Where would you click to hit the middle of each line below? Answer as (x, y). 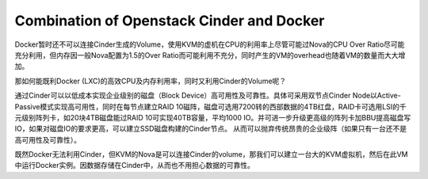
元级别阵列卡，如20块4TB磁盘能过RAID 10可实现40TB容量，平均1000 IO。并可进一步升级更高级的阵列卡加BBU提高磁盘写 (213, 117)
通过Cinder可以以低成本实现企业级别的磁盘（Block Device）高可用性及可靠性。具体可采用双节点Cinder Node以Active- (208, 96)
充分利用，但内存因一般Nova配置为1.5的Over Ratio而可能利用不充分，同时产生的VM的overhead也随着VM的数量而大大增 (210, 55)
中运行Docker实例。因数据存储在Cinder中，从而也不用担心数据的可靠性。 (135, 166)
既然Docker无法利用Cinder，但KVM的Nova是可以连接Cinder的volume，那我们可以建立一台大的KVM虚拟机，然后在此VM (211, 154)
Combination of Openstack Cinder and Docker (170, 21)
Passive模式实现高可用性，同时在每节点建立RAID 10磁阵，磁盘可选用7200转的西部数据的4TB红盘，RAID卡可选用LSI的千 (211, 106)
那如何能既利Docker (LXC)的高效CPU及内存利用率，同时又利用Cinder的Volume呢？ (151, 81)
